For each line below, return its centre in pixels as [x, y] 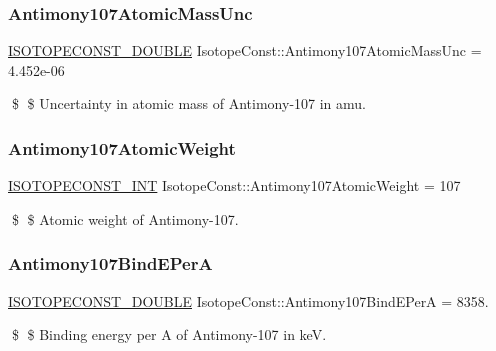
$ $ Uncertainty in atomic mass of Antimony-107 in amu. [189, 103]
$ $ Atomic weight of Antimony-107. [125, 218]
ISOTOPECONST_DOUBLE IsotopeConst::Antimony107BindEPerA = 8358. [248, 300]
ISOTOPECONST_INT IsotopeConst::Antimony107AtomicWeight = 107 [234, 185]
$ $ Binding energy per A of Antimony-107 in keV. [169, 334]
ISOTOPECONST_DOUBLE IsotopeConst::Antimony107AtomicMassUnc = [245, 50]
